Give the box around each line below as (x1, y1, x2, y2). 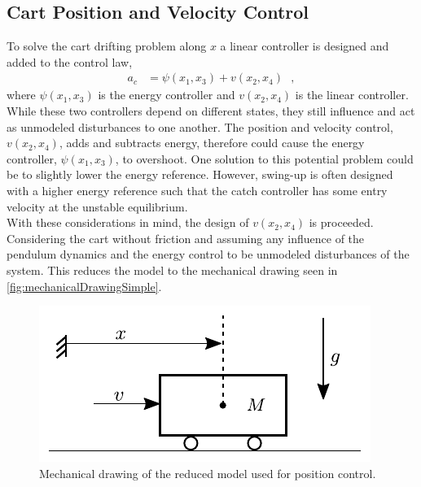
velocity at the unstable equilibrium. (7, 198, 188, 215)
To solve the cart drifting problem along (7, 37, 207, 54)
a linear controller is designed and (220, 37, 389, 54)
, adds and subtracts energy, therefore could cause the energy (59, 134, 365, 151)
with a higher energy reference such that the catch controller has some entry (7, 181, 388, 198)
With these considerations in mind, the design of (7, 214, 249, 231)
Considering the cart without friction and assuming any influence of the (7, 229, 365, 246)
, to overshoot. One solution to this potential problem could (115, 150, 414, 167)
